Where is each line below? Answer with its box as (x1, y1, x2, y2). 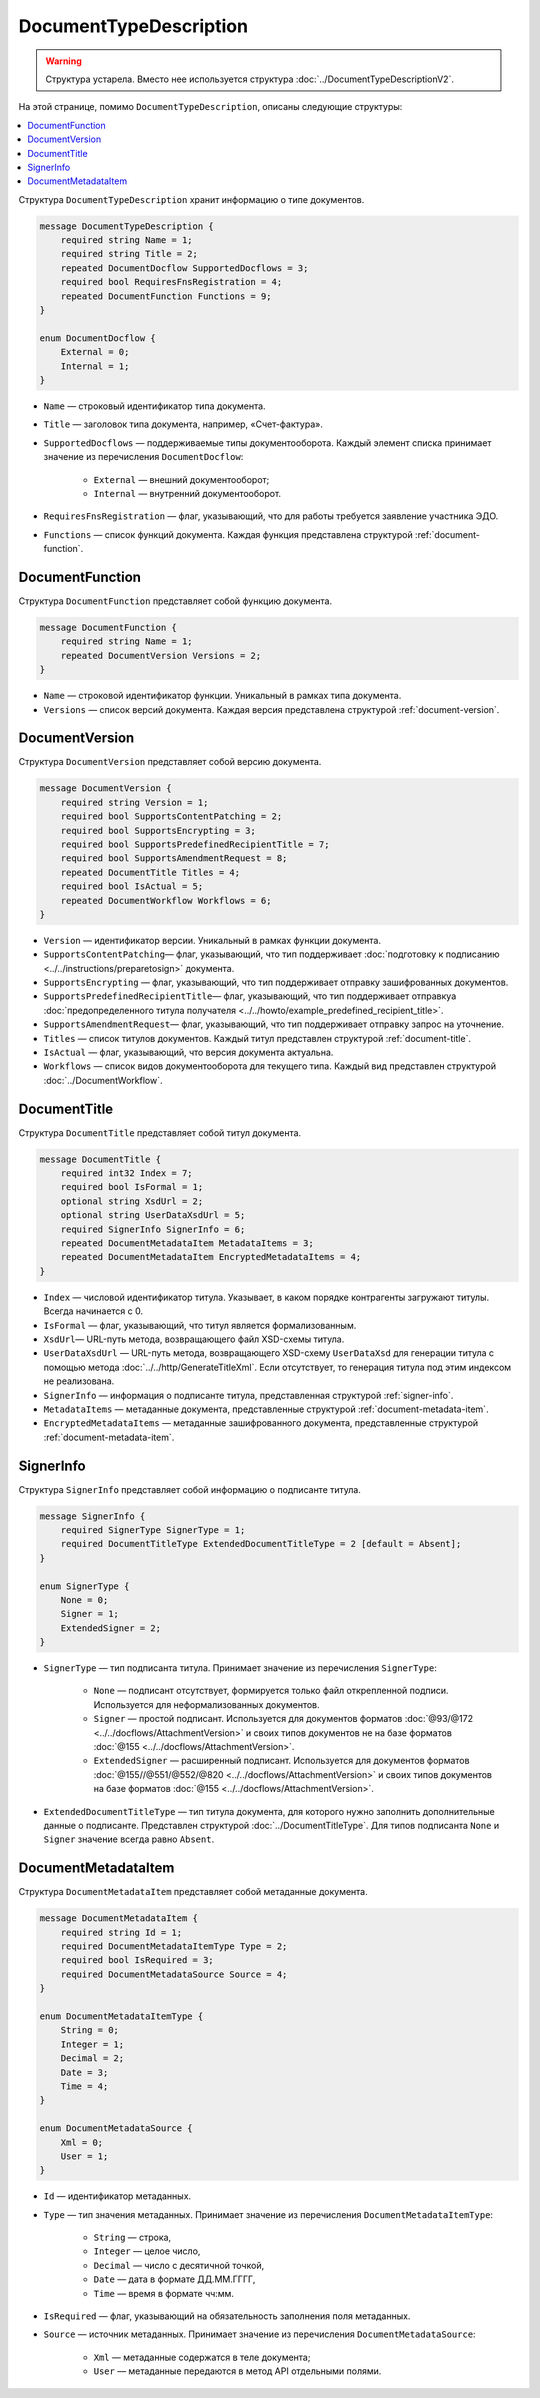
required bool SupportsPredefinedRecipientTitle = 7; (60, 838, 330, 850)
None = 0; (60, 1594, 109, 1605)
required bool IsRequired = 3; (60, 1955, 214, 1966)
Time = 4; (60, 2080, 109, 2092)
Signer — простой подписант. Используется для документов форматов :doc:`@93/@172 (93, 1713, 474, 1725)
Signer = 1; (60, 1608, 120, 1620)
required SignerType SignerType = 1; (60, 1524, 246, 1535)
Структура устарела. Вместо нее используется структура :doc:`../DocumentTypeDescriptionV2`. (45, 73, 455, 85)
